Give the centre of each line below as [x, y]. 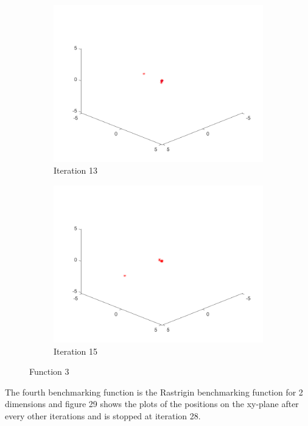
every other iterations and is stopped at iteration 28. [103, 415]
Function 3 [49, 371]
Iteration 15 [75, 351]
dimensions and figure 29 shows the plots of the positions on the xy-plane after [152, 404]
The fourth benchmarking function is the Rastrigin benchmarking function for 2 [154, 392]
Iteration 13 [75, 170]
